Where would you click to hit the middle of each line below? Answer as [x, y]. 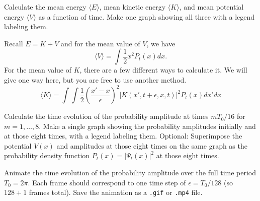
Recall [14, 43]
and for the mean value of [101, 43]
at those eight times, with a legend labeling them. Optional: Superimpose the [123, 136]
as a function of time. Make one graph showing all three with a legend [147, 16]
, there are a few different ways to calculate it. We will [163, 70]
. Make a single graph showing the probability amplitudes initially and [147, 126]
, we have [161, 43]
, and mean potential [211, 7]
